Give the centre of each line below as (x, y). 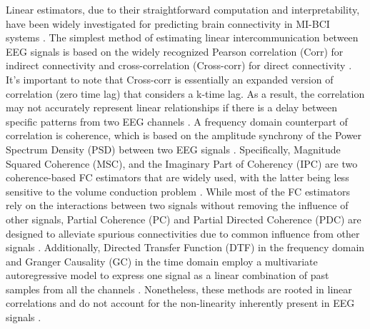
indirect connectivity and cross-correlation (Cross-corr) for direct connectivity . (179, 65)
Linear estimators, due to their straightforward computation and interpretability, (183, 9)
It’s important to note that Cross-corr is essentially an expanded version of (170, 79)
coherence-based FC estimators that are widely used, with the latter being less (177, 177)
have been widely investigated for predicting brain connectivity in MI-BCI (168, 23)
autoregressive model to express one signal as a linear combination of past (167, 275)
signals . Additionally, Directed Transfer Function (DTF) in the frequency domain (185, 247)
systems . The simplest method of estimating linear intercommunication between (182, 37)
